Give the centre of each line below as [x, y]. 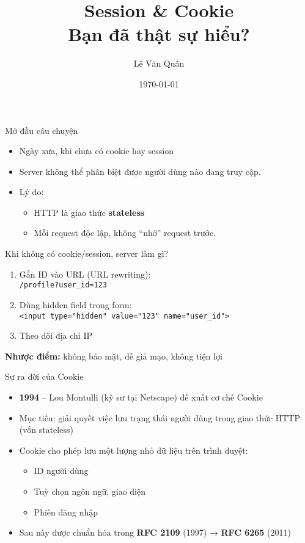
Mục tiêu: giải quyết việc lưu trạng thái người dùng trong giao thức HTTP [160, 417]
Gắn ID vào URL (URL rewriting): [85, 274]
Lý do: [31, 192]
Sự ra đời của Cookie [44, 376]
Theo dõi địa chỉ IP [56, 335]
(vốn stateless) [46, 430]
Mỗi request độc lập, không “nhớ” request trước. [125, 233]
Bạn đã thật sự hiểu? [159, 34]
